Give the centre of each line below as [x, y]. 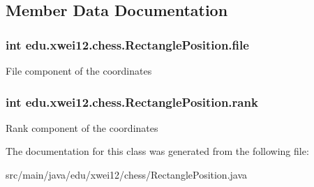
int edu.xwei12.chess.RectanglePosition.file [127, 44]
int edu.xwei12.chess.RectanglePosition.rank [132, 102]
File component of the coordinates [79, 70]
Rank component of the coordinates [82, 127]
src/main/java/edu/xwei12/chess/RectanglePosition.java [127, 174]
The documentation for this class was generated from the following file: [157, 151]
